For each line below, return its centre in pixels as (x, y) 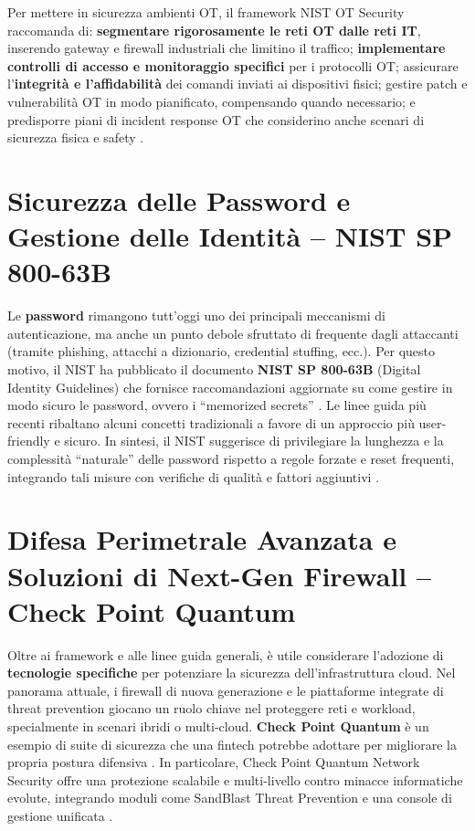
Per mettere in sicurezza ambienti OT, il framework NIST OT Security (206, 12)
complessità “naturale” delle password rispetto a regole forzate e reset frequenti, (231, 458)
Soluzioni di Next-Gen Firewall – (220, 575)
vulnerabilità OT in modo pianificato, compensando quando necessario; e (211, 101)
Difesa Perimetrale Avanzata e (202, 539)
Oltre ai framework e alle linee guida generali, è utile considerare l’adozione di (226, 654)
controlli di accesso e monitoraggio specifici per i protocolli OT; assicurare (233, 65)
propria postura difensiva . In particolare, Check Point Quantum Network (214, 762)
